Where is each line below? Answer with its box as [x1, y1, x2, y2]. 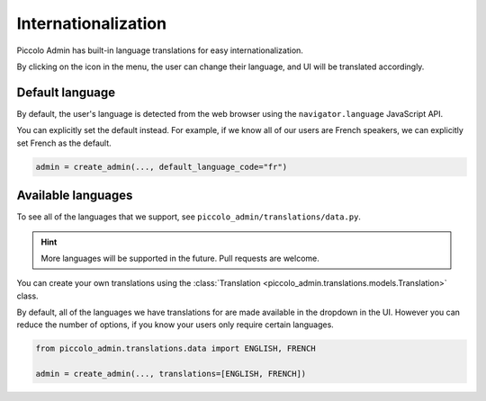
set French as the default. [16, 138, 112, 148]
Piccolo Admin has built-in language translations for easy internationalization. [16, 45, 303, 56]
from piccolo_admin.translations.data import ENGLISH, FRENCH [35, 343, 316, 354]
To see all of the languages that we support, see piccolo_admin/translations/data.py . [16, 211, 362, 222]
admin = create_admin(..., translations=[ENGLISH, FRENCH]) [35, 369, 307, 379]
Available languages [16, 188, 133, 203]
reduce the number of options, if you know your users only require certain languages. [16, 319, 335, 330]
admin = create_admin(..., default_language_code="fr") [35, 162, 288, 172]
